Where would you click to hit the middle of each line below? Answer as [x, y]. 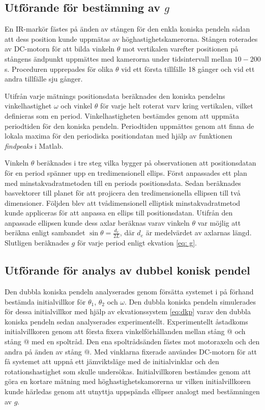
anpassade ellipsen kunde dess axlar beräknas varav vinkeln [97, 222]
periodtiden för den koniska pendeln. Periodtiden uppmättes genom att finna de [129, 126]
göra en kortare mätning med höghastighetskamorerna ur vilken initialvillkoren [128, 381]
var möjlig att [219, 222]
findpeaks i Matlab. [34, 145]
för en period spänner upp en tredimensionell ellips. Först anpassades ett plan [126, 172]
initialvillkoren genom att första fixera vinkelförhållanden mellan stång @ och [125, 331]
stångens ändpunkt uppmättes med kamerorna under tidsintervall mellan [118, 58]
